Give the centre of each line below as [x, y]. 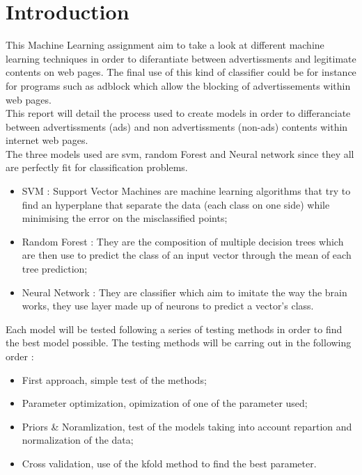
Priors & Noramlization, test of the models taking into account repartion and [187, 426]
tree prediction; [55, 269]
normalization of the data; [78, 440]
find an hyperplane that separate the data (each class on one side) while [176, 204]
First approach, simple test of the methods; [114, 379]
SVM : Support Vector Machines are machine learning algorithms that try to [186, 191]
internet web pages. [47, 140]
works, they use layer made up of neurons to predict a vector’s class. [168, 306]
